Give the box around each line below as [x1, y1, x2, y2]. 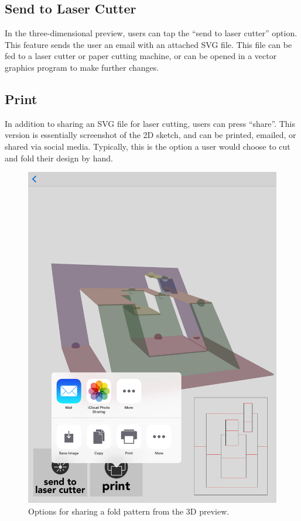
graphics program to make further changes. [5, 61, 159, 73]
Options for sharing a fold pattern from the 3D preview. [28, 505, 230, 517]
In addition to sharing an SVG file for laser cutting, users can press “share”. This [5, 117, 296, 129]
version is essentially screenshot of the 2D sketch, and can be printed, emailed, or [5, 129, 296, 141]
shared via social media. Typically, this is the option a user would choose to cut [5, 140, 290, 152]
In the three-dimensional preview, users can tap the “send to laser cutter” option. [5, 27, 297, 39]
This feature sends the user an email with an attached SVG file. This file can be [5, 38, 292, 50]
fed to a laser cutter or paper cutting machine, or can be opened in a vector [5, 50, 277, 62]
